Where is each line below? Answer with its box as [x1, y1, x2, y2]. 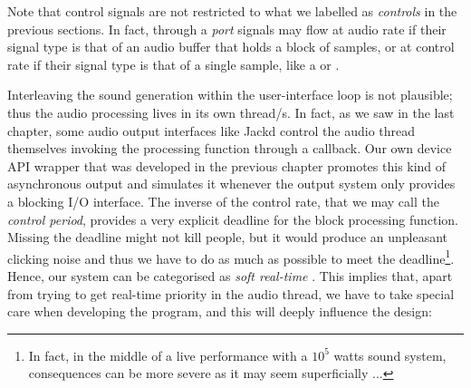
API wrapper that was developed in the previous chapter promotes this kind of [7, 156, 447, 175]
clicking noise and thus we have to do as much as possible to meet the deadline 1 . [7, 246, 455, 267]
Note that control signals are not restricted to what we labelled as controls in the [7, 2, 457, 20]
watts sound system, [333, 345, 447, 364]
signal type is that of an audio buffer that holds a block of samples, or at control [7, 37, 455, 56]
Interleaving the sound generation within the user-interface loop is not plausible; [7, 85, 453, 104]
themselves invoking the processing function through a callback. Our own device [7, 139, 452, 158]
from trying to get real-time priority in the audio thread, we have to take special [7, 284, 455, 303]
